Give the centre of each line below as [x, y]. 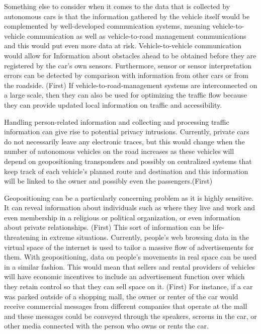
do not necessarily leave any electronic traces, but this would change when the [124, 141]
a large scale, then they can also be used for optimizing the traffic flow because [125, 95]
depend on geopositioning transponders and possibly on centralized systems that [128, 161]
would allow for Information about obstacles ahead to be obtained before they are [130, 55]
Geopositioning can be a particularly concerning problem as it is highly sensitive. [129, 197]
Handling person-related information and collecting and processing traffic [117, 121]
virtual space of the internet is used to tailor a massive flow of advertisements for [129, 247]
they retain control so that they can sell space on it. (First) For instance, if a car [128, 286]
